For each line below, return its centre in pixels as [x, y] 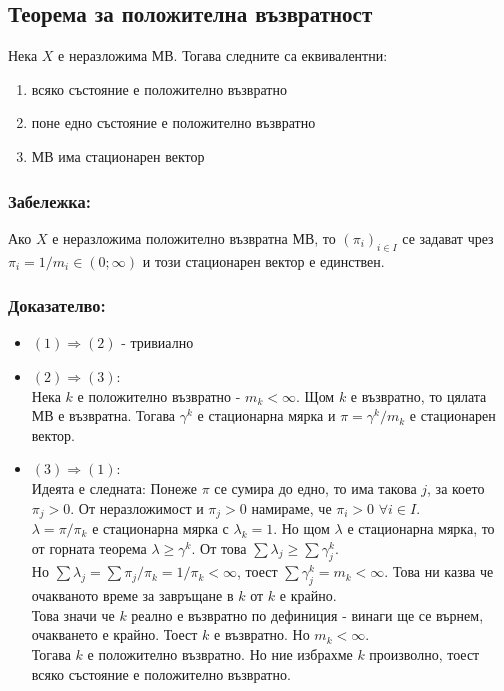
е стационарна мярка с [160, 528]
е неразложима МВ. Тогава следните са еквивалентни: [223, 55]
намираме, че [291, 507]
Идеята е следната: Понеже [114, 487]
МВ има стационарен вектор [118, 155]
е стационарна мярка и [266, 415]
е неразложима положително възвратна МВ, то [194, 237]
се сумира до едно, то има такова [315, 487]
